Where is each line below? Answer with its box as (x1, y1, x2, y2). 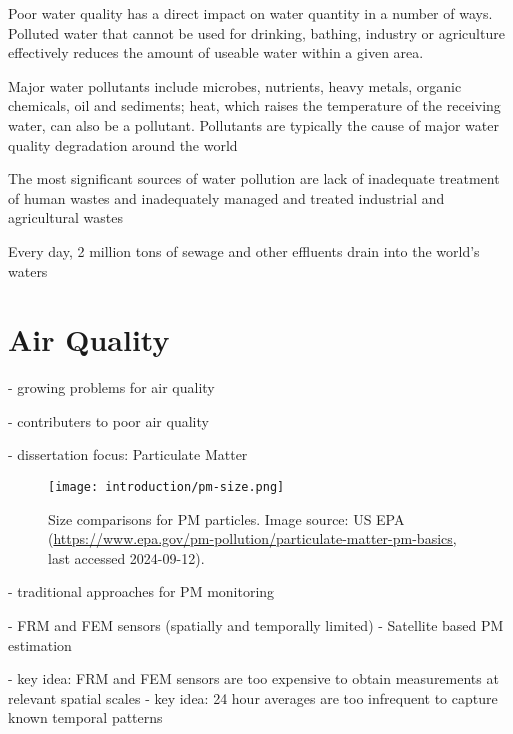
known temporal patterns (8, 707, 163, 728)
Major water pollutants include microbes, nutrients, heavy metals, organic (8, 75, 462, 96)
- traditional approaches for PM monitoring (8, 581, 275, 602)
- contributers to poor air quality (8, 410, 209, 431)
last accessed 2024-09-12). (48, 547, 205, 568)
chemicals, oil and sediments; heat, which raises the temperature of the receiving (8, 95, 501, 116)
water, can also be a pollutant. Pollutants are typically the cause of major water (8, 114, 499, 135)
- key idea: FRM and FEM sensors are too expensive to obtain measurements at (8, 668, 499, 689)
